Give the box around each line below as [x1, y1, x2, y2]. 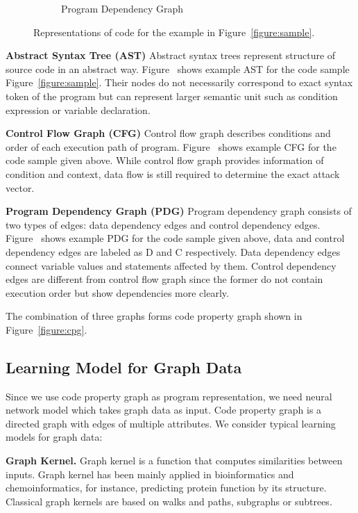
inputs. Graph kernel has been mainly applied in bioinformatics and [6, 466, 294, 481]
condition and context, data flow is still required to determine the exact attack [6, 166, 340, 181]
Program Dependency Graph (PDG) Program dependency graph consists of [6, 204, 352, 218]
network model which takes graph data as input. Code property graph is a [6, 402, 322, 417]
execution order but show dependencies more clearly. [6, 285, 229, 300]
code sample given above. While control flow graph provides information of [6, 153, 324, 168]
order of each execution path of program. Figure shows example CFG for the [6, 139, 336, 154]
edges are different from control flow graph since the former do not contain [6, 272, 323, 286]
